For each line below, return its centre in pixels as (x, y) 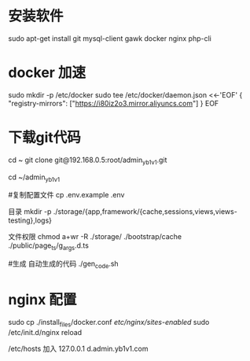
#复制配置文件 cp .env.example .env (66, 195)
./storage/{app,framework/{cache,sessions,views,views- (145, 212)
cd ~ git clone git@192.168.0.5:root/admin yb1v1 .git (88, 160)
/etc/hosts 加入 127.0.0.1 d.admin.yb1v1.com (78, 348)
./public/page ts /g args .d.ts (48, 247)
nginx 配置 (42, 300)
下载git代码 (44, 138)
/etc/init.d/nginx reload (45, 332)
